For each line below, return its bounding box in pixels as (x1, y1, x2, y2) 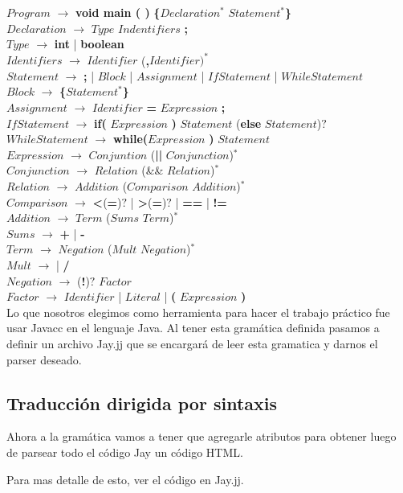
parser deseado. (6, 351, 82, 368)
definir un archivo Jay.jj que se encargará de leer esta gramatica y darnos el (6, 335, 378, 351)
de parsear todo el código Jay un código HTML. (6, 443, 243, 460)
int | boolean (54, 35, 124, 52)
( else (236, 114, 262, 131)
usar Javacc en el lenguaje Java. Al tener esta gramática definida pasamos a (6, 319, 380, 336)
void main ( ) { (75, 4, 161, 20)
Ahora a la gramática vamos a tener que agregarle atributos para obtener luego (6, 428, 397, 445)
